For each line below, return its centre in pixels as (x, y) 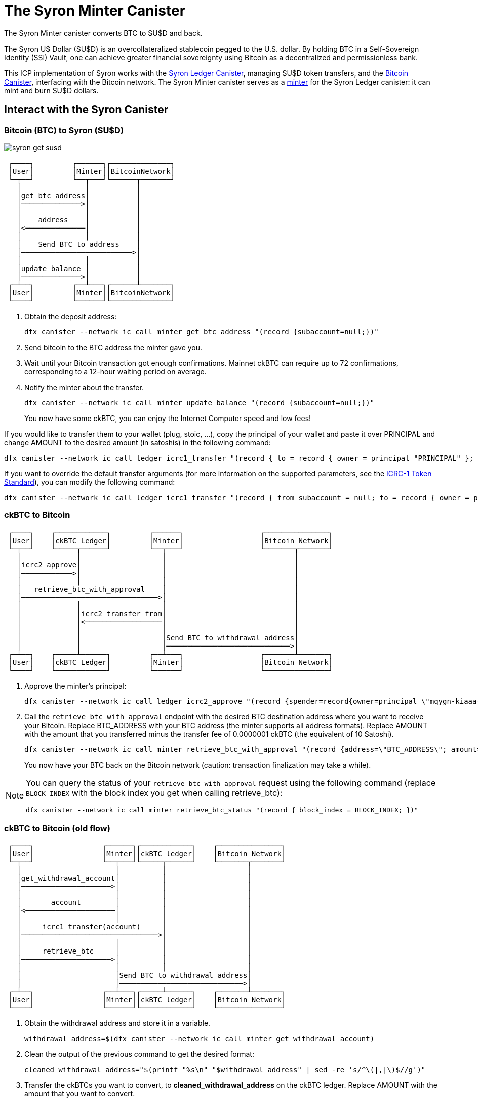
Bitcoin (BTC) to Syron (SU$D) (64, 130)
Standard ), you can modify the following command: (90, 482)
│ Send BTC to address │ (79, 244)
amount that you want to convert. (80, 1094)
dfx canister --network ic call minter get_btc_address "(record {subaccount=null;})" (202, 332)
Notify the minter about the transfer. (84, 387)
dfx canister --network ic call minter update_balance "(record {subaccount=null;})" (200, 403)
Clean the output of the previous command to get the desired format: (139, 1054)
